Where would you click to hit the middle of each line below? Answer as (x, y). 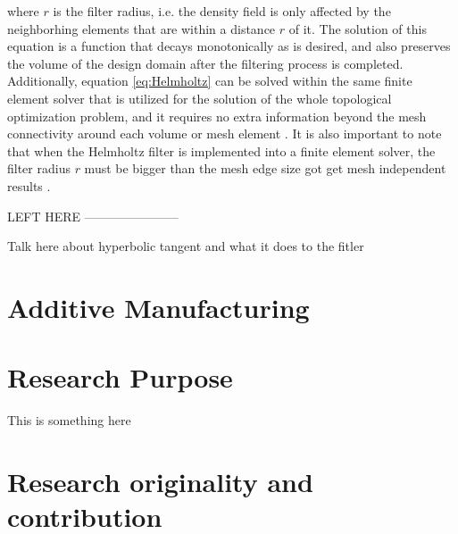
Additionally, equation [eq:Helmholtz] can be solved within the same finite (210, 81)
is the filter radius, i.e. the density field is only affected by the (222, 11)
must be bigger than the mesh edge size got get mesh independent (265, 168)
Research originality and (160, 481)
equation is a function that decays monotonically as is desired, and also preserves (229, 46)
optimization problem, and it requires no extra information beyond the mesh (217, 116)
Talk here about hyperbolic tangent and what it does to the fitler (186, 246)
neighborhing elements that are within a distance (142, 28)
